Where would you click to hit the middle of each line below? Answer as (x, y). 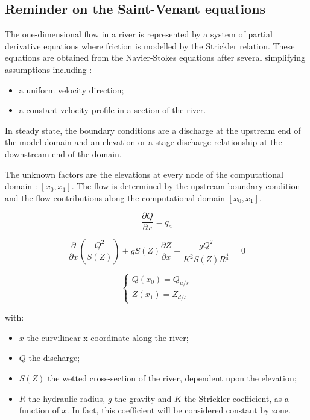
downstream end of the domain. (63, 153)
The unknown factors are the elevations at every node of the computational (144, 174)
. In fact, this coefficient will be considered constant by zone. (179, 410)
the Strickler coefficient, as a (237, 398)
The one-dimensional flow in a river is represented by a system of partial (139, 34)
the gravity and (143, 398)
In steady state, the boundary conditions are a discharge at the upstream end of (153, 130)
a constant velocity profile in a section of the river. (112, 110)
